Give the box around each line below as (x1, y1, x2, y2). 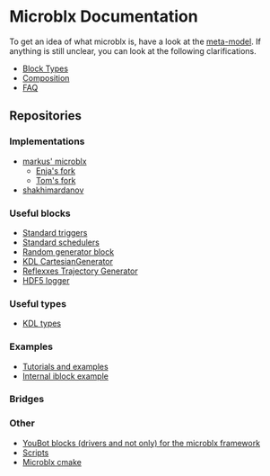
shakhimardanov (22, 184, 84, 195)
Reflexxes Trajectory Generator (22, 265, 138, 276)
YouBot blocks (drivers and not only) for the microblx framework (22, 437, 261, 448)
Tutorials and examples (22, 361, 109, 372)
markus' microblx (22, 156, 87, 166)
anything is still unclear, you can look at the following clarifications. (9, 45, 257, 56)
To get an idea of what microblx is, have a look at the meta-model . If (9, 36, 262, 47)
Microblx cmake (22, 456, 83, 467)
